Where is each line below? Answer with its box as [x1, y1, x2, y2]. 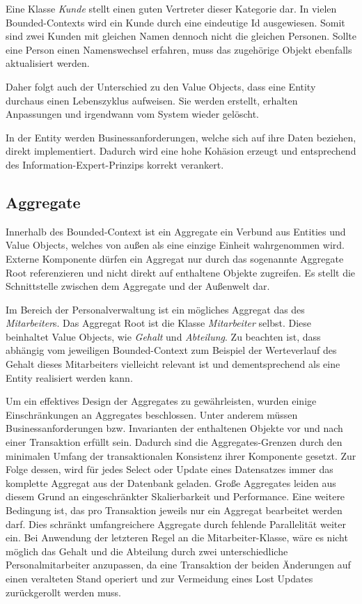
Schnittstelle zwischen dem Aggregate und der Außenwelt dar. [6, 279, 270, 293]
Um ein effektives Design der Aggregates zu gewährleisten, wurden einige [6, 394, 317, 408]
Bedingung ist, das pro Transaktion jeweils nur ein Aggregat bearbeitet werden [6, 503, 343, 518]
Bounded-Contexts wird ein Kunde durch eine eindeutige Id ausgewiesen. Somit [6, 15, 345, 29]
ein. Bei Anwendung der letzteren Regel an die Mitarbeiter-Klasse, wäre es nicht [6, 530, 348, 545]
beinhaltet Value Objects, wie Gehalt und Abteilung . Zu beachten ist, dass [6, 329, 321, 343]
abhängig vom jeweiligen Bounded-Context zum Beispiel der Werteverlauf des [6, 343, 337, 357]
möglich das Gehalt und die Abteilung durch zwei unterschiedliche [6, 543, 288, 558]
